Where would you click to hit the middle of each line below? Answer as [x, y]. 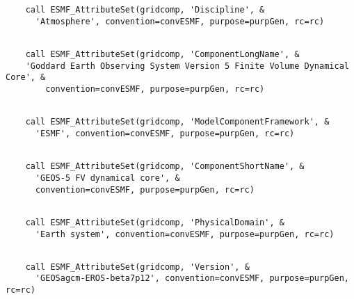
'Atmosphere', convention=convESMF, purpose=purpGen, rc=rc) [180, 21]
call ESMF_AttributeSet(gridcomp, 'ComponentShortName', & [165, 167]
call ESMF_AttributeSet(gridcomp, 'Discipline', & [145, 10]
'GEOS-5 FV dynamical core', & [107, 178]
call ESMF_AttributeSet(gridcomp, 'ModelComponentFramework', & [177, 122]
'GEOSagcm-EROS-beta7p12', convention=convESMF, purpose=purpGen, [192, 278]
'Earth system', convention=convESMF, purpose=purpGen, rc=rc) [185, 234]
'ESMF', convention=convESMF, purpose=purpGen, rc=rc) [165, 133]
